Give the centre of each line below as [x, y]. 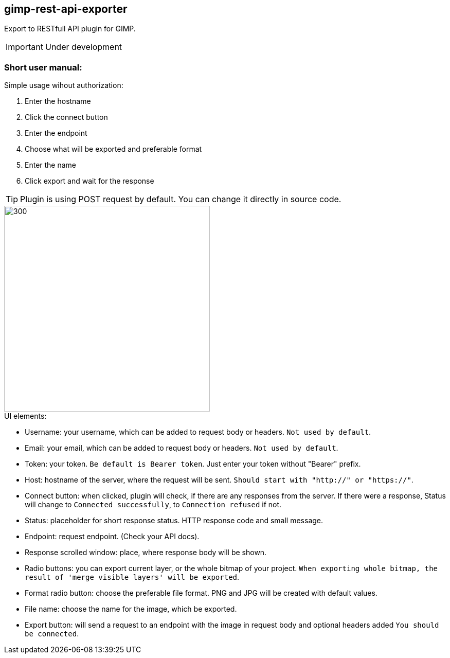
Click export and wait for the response [89, 181]
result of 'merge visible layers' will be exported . [132, 577]
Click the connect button [66, 117]
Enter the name [51, 165]
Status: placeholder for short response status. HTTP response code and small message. [174, 521]
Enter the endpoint [56, 133]
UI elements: [25, 416]
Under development [84, 47]
